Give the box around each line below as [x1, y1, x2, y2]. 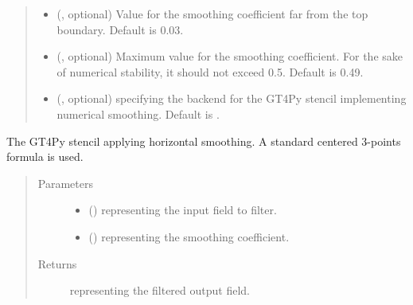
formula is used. [6, 148, 84, 165]
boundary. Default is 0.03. [56, 21, 184, 37]
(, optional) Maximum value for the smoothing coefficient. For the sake [56, 48, 403, 65]
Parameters [37, 174, 93, 191]
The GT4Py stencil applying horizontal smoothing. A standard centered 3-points [6, 132, 401, 149]
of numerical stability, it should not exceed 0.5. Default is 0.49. [56, 63, 364, 80]
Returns [37, 255, 77, 272]
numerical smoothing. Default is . [56, 105, 220, 122]
